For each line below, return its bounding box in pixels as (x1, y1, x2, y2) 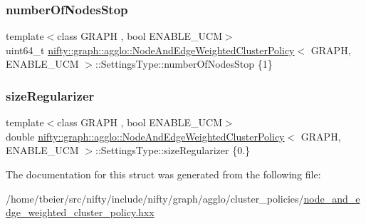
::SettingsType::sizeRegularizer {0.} (95, 143, 251, 158)
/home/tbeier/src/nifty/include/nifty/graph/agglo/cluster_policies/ (6, 190, 304, 205)
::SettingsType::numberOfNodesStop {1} (95, 56, 273, 71)
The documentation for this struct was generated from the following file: (6, 167, 321, 181)
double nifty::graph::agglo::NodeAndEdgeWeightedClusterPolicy (6, 128, 285, 143)
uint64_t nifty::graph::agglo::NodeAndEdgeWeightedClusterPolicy (6, 42, 295, 57)
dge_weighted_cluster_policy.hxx (6, 205, 155, 220)
